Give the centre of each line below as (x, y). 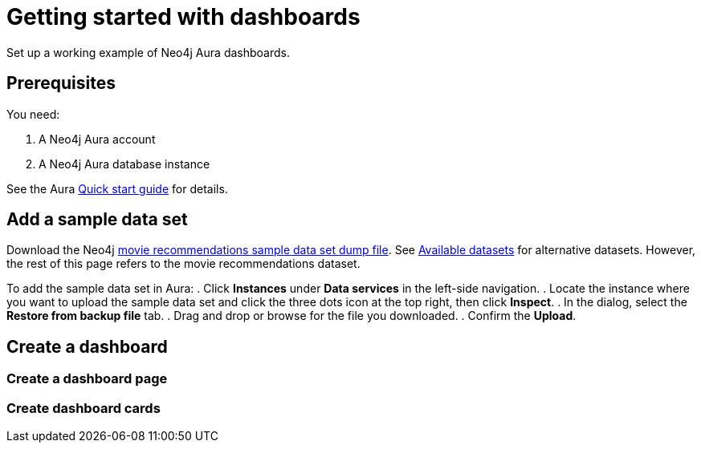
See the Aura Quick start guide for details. (117, 188)
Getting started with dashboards (183, 17)
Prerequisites (61, 83)
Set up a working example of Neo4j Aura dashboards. (148, 52)
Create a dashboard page (87, 379)
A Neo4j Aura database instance (124, 164)
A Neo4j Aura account (97, 139)
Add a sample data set (97, 220)
